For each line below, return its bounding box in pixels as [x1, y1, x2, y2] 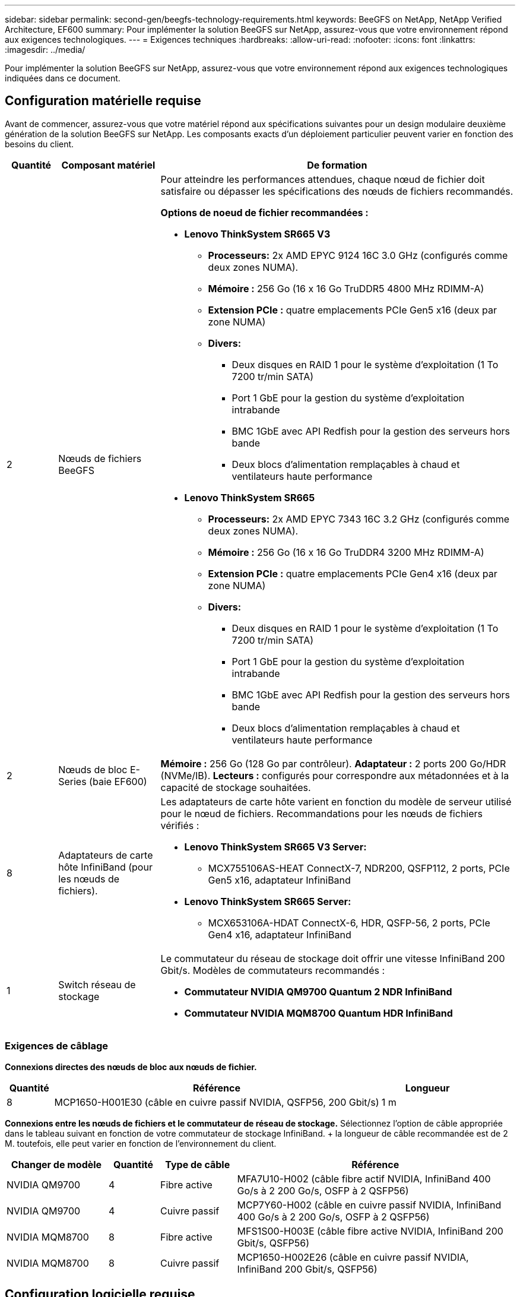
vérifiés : [160, 819, 199, 831]
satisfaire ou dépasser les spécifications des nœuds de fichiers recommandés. [160, 185, 513, 197]
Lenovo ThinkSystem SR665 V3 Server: [184, 840, 367, 853]
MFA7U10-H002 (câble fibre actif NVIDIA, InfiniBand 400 [237, 1172, 491, 1185]
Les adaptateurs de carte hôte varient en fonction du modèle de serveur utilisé [160, 795, 512, 808]
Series [58, 775, 87, 787]
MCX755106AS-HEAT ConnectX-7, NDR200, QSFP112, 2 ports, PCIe [208, 862, 510, 874]
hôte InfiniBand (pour [58, 861, 153, 873]
